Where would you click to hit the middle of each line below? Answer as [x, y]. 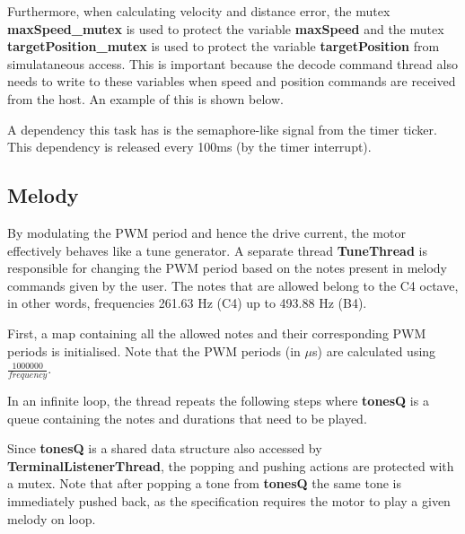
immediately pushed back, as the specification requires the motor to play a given [229, 500]
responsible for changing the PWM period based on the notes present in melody [227, 268]
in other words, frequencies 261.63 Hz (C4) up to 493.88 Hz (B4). [187, 303]
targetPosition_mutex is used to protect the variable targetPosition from [224, 46]
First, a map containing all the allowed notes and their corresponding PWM [217, 333]
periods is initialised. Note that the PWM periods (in [154, 350]
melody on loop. [52, 518]
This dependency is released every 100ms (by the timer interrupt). [189, 147]
